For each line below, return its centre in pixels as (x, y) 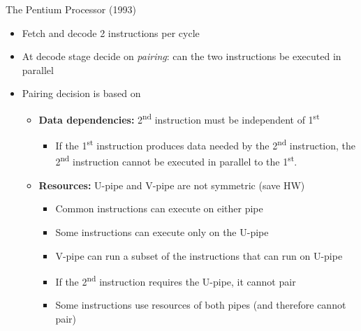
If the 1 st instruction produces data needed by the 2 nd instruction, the (206, 144)
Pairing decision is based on (81, 93)
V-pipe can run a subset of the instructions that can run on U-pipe (199, 255)
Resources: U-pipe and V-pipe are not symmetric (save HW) (172, 185)
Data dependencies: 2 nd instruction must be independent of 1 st (179, 118)
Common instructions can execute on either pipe (159, 208)
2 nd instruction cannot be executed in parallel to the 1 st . (176, 161)
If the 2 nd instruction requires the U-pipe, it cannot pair (176, 280)
